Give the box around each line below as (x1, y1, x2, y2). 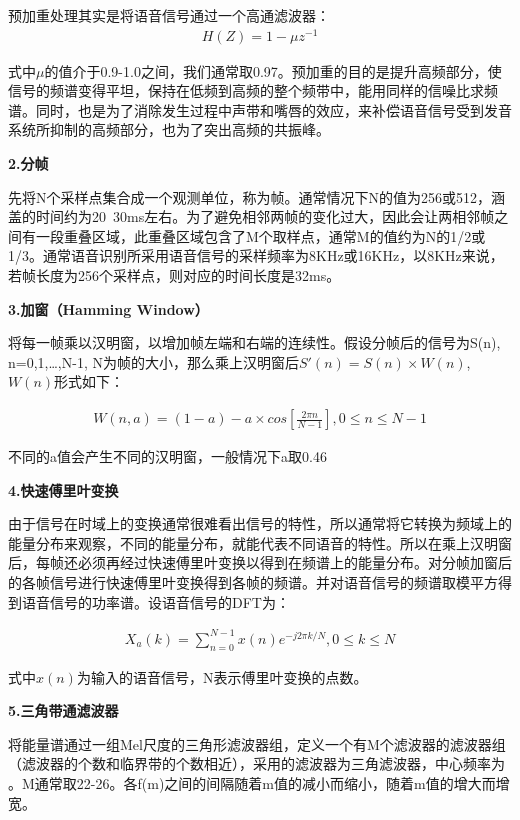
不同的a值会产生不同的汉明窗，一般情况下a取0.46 (8, 446, 327, 467)
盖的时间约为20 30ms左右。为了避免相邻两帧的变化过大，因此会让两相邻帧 (8, 206, 495, 227)
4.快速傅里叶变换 (8, 479, 119, 500)
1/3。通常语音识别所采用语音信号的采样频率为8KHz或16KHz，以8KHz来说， (8, 245, 504, 266)
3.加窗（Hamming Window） (8, 298, 209, 319)
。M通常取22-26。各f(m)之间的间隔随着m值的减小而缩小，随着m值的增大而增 (8, 772, 510, 793)
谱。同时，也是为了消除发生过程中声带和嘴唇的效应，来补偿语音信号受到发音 (8, 99, 512, 120)
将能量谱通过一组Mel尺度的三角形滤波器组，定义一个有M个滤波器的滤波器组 (8, 733, 506, 754)
